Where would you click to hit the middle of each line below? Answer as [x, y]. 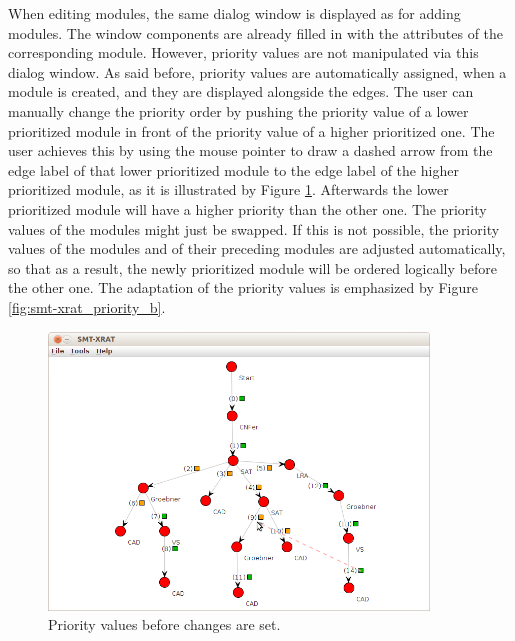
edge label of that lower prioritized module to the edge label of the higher [233, 169]
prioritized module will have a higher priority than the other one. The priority [247, 208]
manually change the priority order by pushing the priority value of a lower [238, 110]
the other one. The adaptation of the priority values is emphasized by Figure [243, 287]
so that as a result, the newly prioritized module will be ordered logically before [252, 267]
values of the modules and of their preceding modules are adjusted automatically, [257, 248]
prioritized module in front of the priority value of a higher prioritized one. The [251, 130]
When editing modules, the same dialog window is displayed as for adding [234, 13]
